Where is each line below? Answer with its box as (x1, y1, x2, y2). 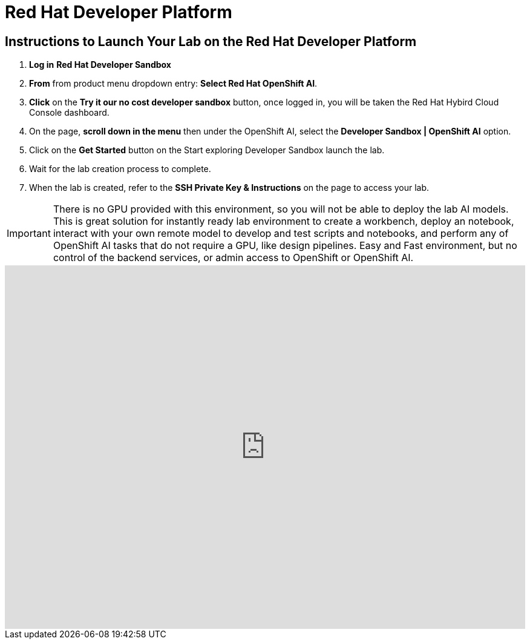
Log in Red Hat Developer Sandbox (29, 59, 171, 70)
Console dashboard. (29, 107, 110, 118)
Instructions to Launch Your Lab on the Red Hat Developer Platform (5, 33, 417, 49)
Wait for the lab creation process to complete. (29, 164, 211, 174)
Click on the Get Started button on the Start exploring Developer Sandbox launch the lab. (29, 145, 385, 156)
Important (7, 227, 51, 240)
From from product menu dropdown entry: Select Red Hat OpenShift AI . (29, 78, 318, 89)
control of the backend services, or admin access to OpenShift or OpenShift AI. (53, 251, 414, 264)
